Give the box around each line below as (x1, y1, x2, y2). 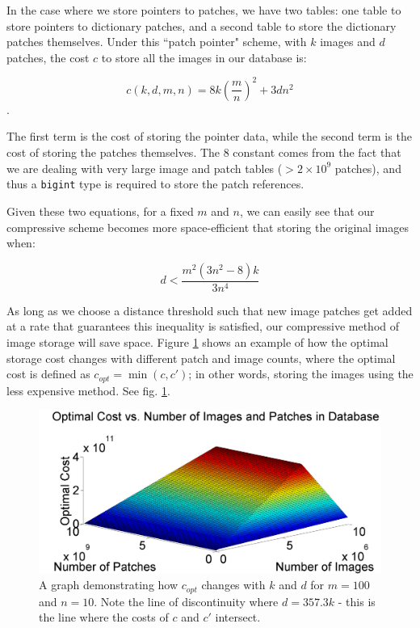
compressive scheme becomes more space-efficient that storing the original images (6, 218, 409, 235)
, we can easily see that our (239, 202, 375, 219)
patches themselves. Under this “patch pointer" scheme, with (6, 33, 307, 50)
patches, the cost (6, 48, 90, 65)
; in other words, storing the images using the (188, 365, 414, 382)
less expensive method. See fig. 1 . (6, 381, 170, 398)
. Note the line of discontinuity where (94, 592, 279, 609)
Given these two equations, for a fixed (6, 202, 194, 219)
